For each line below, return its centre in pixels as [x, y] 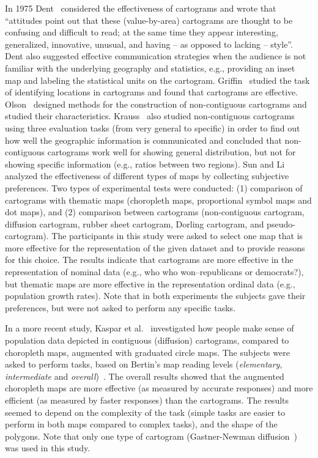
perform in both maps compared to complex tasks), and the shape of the [141, 424]
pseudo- [281, 223]
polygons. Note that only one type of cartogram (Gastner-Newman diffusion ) [151, 436]
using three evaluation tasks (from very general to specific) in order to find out [153, 127]
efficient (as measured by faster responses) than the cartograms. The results [147, 400]
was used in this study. [48, 448]
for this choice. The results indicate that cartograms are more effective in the [149, 260]
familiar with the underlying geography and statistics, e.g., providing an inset [150, 68]
